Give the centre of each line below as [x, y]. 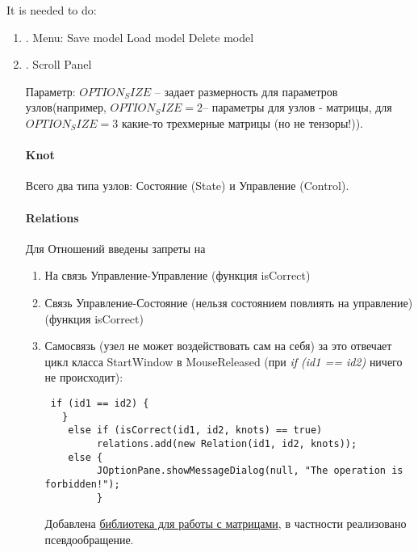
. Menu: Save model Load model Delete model [140, 37]
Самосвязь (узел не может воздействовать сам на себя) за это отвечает [218, 346]
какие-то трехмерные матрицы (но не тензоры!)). [242, 122]
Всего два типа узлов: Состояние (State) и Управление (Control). [187, 186]
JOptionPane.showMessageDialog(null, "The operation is [250, 471]
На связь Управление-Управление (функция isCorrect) [178, 275]
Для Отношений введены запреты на [115, 248]
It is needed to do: [52, 10]
